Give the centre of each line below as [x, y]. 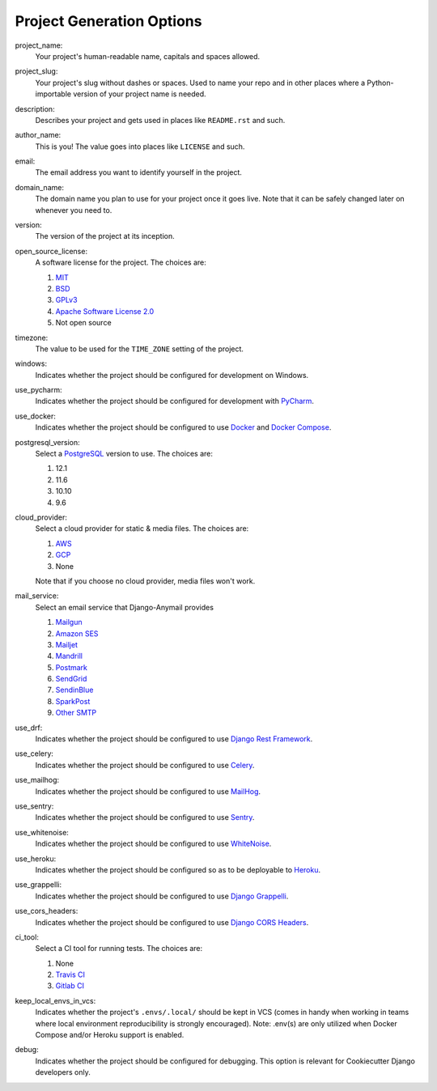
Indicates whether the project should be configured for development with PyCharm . [175, 401]
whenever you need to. [74, 210]
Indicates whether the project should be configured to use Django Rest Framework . [174, 739]
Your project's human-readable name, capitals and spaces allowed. [148, 56]
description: [35, 108]
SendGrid [71, 679]
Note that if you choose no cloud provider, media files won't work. [145, 581]
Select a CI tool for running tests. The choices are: [119, 949]
